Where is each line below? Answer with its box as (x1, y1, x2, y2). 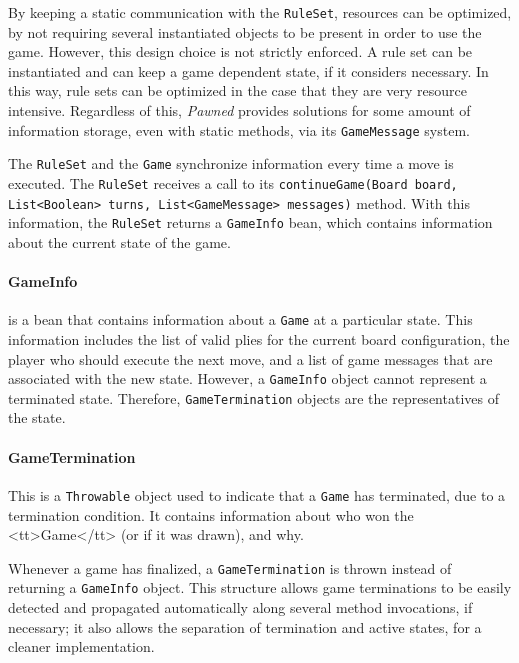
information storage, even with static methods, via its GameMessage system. (8, 119, 470, 140)
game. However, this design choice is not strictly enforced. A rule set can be (8, 41, 473, 62)
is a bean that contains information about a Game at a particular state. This (8, 309, 473, 330)
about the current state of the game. (8, 231, 231, 252)
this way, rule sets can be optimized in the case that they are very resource (8, 80, 468, 101)
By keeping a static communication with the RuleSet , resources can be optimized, (8, 2, 512, 22)
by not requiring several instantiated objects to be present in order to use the (8, 21, 482, 42)
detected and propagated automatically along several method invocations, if (8, 597, 473, 617)
